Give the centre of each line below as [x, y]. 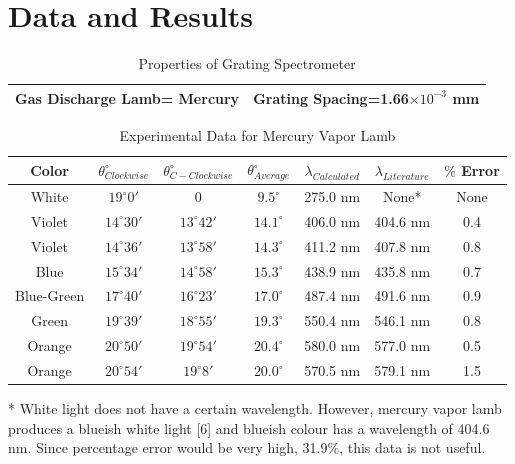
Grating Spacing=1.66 [331, 97]
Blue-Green [50, 295]
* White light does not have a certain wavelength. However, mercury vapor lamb [255, 408]
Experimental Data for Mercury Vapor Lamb [257, 134]
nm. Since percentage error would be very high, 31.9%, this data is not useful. [247, 447]
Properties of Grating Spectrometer [247, 63]
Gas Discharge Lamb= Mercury [127, 97]
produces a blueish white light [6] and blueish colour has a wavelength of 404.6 [249, 427]
